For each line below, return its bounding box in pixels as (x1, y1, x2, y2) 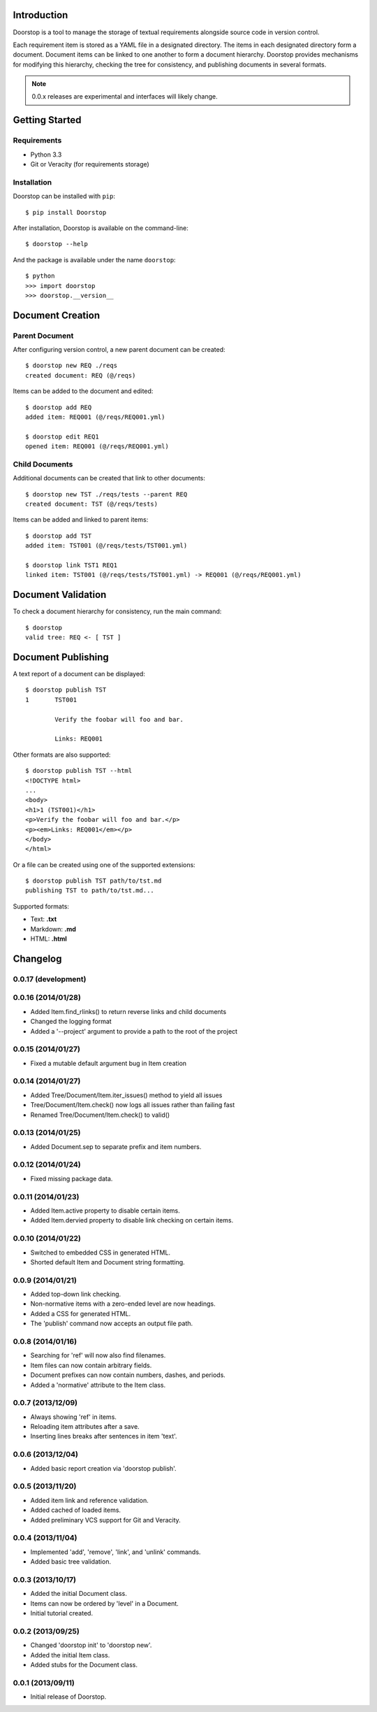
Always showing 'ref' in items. (30, 1413, 117, 1421)
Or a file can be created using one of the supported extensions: (13, 860, 195, 869)
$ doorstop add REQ (25, 403, 92, 411)
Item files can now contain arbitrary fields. (30, 1361, 152, 1369)
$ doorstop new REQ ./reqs (25, 362, 118, 370)
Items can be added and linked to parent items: (13, 515, 149, 524)
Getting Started (13, 114, 82, 126)
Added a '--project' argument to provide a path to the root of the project (30, 1027, 237, 1035)
